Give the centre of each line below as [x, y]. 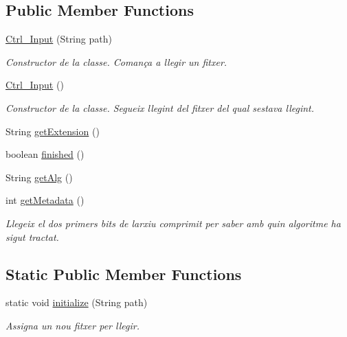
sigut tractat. [32, 236]
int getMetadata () [45, 200]
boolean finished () [45, 154]
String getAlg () [39, 177]
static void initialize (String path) [77, 302]
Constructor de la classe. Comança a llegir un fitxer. [116, 61]
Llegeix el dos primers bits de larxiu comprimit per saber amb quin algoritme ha [173, 223]
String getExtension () [53, 131]
